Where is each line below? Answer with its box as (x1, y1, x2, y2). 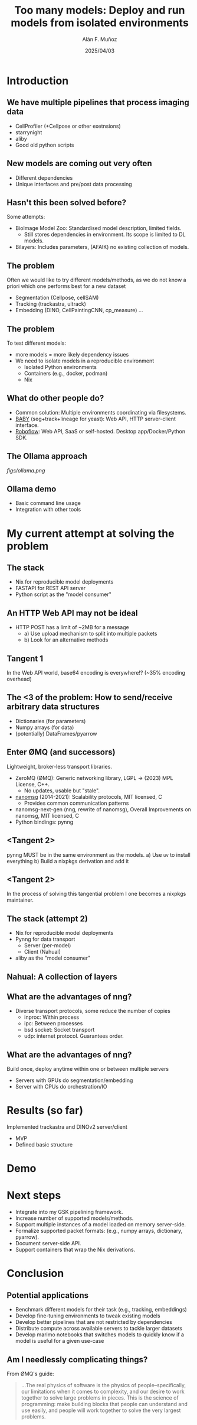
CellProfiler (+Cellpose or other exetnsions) (15, 122, 122, 129)
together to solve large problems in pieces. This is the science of (21, 1394, 179, 1401)
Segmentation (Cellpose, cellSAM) (15, 294, 99, 302)
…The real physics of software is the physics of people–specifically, (21, 1382, 186, 1389)
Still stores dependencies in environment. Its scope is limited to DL (24, 231, 186, 238)
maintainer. (6, 896, 34, 903)
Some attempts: (6, 213, 45, 221)
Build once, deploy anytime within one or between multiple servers (6, 1065, 169, 1073)
